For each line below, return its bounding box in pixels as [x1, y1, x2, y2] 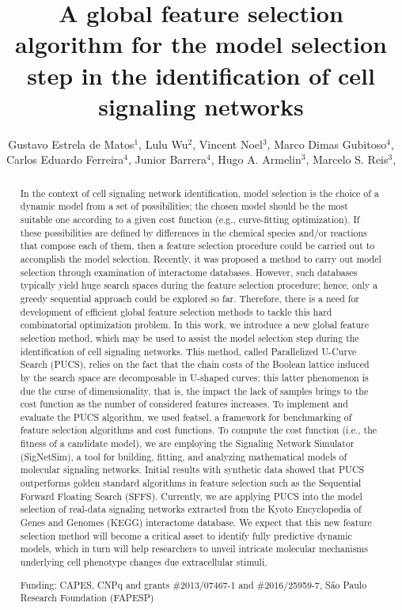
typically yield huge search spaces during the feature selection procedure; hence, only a [20, 278, 378, 292]
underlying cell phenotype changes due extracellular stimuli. [20, 555, 267, 569]
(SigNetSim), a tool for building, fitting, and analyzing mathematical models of [20, 449, 347, 463]
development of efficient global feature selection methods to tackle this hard [20, 305, 332, 318]
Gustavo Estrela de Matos [8, 135, 135, 152]
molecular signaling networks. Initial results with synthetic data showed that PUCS [20, 463, 365, 476]
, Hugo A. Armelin [210, 151, 301, 168]
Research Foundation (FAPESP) [20, 591, 154, 604]
